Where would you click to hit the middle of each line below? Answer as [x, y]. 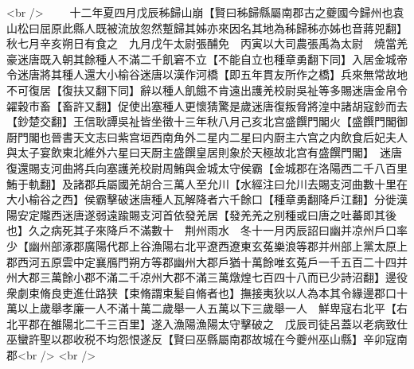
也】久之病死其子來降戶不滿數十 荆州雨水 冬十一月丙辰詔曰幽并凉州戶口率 [207, 230]
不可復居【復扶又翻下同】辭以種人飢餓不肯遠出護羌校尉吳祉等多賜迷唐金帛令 [207, 89]
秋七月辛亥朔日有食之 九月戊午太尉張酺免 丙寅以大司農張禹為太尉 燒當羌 [207, 43]
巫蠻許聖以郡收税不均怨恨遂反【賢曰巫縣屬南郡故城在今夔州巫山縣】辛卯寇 [201, 339]
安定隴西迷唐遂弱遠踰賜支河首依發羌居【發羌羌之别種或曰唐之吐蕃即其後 [207, 214]
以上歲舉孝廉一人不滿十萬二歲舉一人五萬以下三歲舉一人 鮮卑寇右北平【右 [212, 308]
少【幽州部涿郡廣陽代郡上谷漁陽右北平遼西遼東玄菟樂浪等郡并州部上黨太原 [201, 245]
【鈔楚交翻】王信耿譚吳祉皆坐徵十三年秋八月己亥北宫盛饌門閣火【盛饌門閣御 [207, 121]
